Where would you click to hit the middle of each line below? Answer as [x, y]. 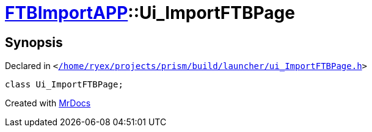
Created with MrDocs [48, 103]
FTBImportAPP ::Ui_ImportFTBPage [150, 13]
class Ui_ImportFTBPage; [64, 85]
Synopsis [34, 42]
